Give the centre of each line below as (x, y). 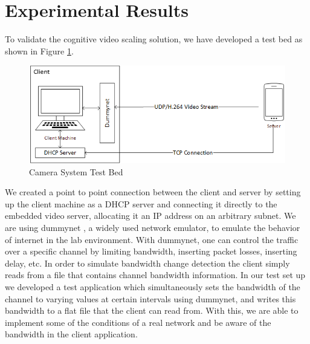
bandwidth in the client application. (71, 334)
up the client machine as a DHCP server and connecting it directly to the (141, 203)
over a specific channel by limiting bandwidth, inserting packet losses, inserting (151, 251)
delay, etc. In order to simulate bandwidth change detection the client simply (147, 263)
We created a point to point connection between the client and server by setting (153, 192)
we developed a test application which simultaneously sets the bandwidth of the (153, 287)
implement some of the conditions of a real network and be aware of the (138, 322)
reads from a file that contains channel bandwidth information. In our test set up (155, 275)
